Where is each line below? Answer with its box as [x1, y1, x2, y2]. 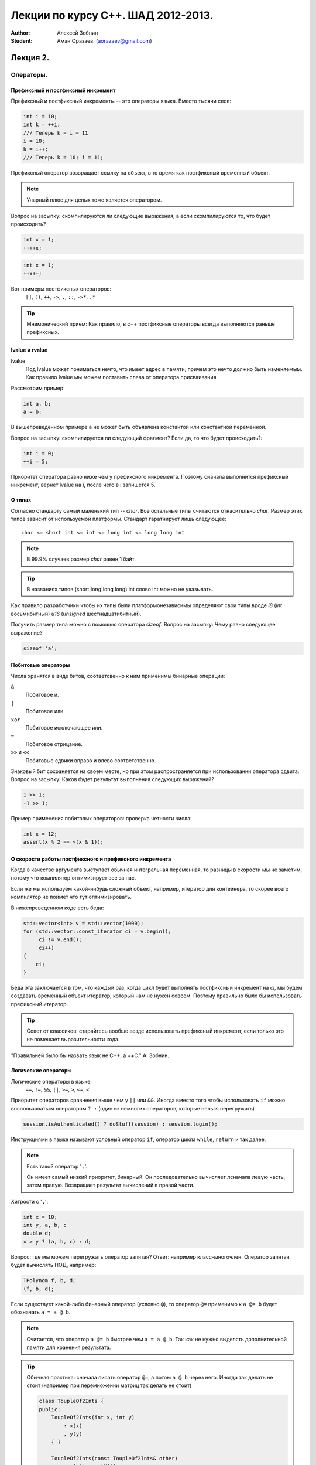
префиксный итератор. [11, 1000, 68, 1007]
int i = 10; [23, 113, 58, 120]
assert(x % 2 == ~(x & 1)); [23, 839, 104, 846]
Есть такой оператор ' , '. [26, 1163, 88, 1170]
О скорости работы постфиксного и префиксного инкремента [11, 856, 171, 863]
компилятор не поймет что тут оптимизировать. [11, 894, 132, 901]
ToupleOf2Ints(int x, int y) [51, 1414, 135, 1421]
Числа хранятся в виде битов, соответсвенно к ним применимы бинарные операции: [11, 672, 225, 679]
